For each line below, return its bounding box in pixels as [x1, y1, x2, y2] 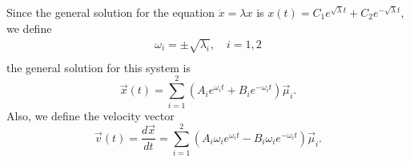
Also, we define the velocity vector [6, 107, 175, 124]
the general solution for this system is [6, 59, 191, 75]
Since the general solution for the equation [6, 4, 215, 20]
